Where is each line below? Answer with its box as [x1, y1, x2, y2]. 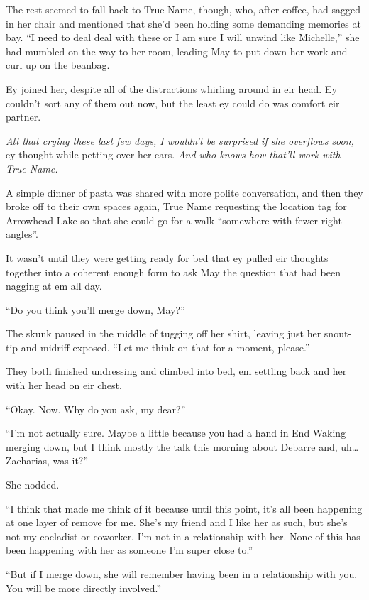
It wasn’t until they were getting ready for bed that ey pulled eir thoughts [6, 250, 329, 265]
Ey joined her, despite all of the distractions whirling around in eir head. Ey [6, 81, 337, 96]
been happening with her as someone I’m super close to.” [6, 542, 253, 557]
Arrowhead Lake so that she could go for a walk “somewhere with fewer [6, 212, 319, 227]
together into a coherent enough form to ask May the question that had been [6, 264, 341, 279]
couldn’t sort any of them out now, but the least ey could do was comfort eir [6, 95, 340, 110]
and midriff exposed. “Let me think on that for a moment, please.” [21, 339, 310, 354]
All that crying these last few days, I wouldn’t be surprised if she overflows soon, [6, 133, 354, 148]
